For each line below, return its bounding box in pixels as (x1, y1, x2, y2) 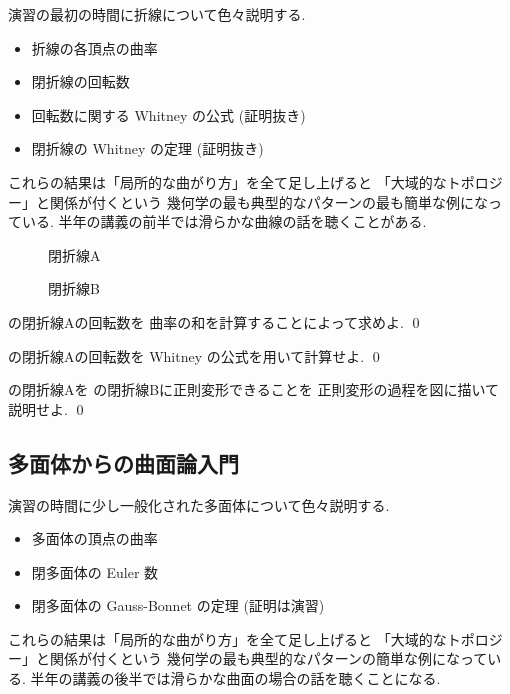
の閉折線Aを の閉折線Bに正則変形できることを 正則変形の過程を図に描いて (8, 379, 500, 400)
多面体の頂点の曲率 (31, 528, 158, 549)
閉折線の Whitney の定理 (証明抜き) (31, 138, 264, 159)
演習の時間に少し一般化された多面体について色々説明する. (8, 494, 390, 515)
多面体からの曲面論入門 (8, 447, 239, 478)
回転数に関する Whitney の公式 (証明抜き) (31, 104, 306, 125)
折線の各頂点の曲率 (31, 37, 158, 58)
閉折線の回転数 (31, 71, 130, 92)
